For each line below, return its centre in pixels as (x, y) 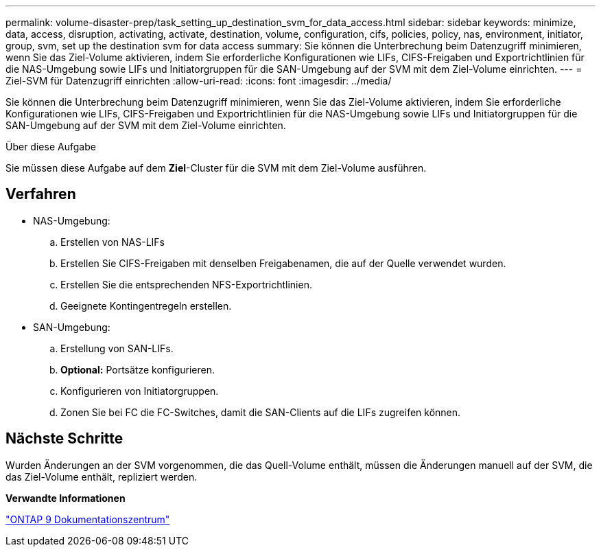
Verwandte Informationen (66, 498)
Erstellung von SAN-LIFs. (117, 348)
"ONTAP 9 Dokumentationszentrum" (88, 519)
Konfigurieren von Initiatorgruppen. (140, 391)
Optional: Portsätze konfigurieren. (138, 369)
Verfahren (41, 194)
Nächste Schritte (64, 439)
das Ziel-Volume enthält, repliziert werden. (102, 476)
